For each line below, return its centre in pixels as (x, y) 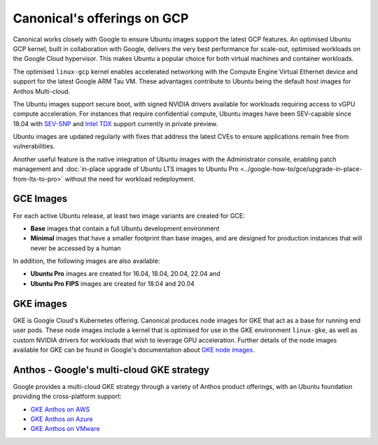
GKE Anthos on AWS (60, 409)
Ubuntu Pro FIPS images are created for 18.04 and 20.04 (113, 283)
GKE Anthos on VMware (65, 429)
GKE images (40, 304)
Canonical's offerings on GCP (101, 18)
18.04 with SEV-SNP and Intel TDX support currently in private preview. (115, 123)
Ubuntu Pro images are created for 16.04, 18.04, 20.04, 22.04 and (125, 274)
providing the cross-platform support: (67, 397)
